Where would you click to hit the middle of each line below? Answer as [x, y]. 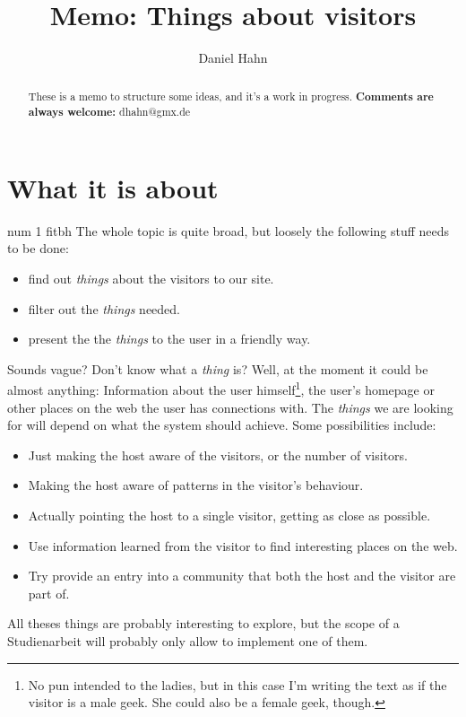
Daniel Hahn [233, 58]
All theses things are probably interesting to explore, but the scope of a [203, 623]
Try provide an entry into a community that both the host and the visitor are [242, 576]
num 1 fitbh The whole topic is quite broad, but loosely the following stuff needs [229, 230]
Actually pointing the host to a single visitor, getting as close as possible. [229, 515]
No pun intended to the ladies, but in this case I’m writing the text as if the [237, 684]
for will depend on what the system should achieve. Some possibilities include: [222, 425]
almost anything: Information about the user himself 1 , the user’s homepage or [221, 388]
